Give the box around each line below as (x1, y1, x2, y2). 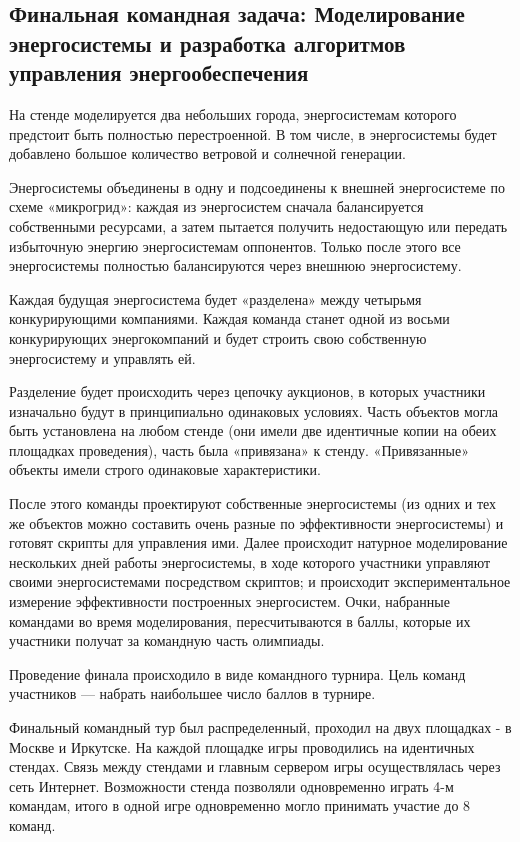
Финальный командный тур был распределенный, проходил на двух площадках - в (9, 717, 512, 738)
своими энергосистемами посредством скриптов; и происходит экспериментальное (9, 571, 511, 592)
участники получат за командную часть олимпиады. (9, 630, 325, 651)
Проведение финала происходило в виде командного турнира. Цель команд (9, 663, 466, 684)
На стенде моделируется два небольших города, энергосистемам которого (9, 103, 457, 124)
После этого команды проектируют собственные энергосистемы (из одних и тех (9, 493, 497, 514)
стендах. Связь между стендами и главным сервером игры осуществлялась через (9, 756, 501, 777)
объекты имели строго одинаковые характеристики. (9, 459, 321, 480)
